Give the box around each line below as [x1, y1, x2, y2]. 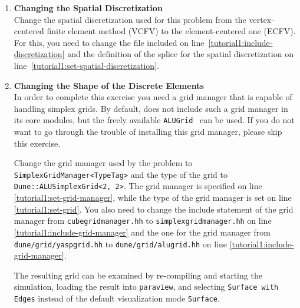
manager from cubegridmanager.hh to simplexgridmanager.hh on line [14, 214, 272, 227]
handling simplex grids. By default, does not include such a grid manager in [14, 102, 288, 114]
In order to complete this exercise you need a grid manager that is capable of [14, 91, 292, 103]
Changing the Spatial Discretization [14, 2, 163, 14]
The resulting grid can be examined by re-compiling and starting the [14, 269, 262, 281]
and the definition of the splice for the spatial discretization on [67, 48, 294, 60]
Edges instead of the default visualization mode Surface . [14, 292, 220, 304]
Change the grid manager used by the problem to [14, 157, 193, 169]
